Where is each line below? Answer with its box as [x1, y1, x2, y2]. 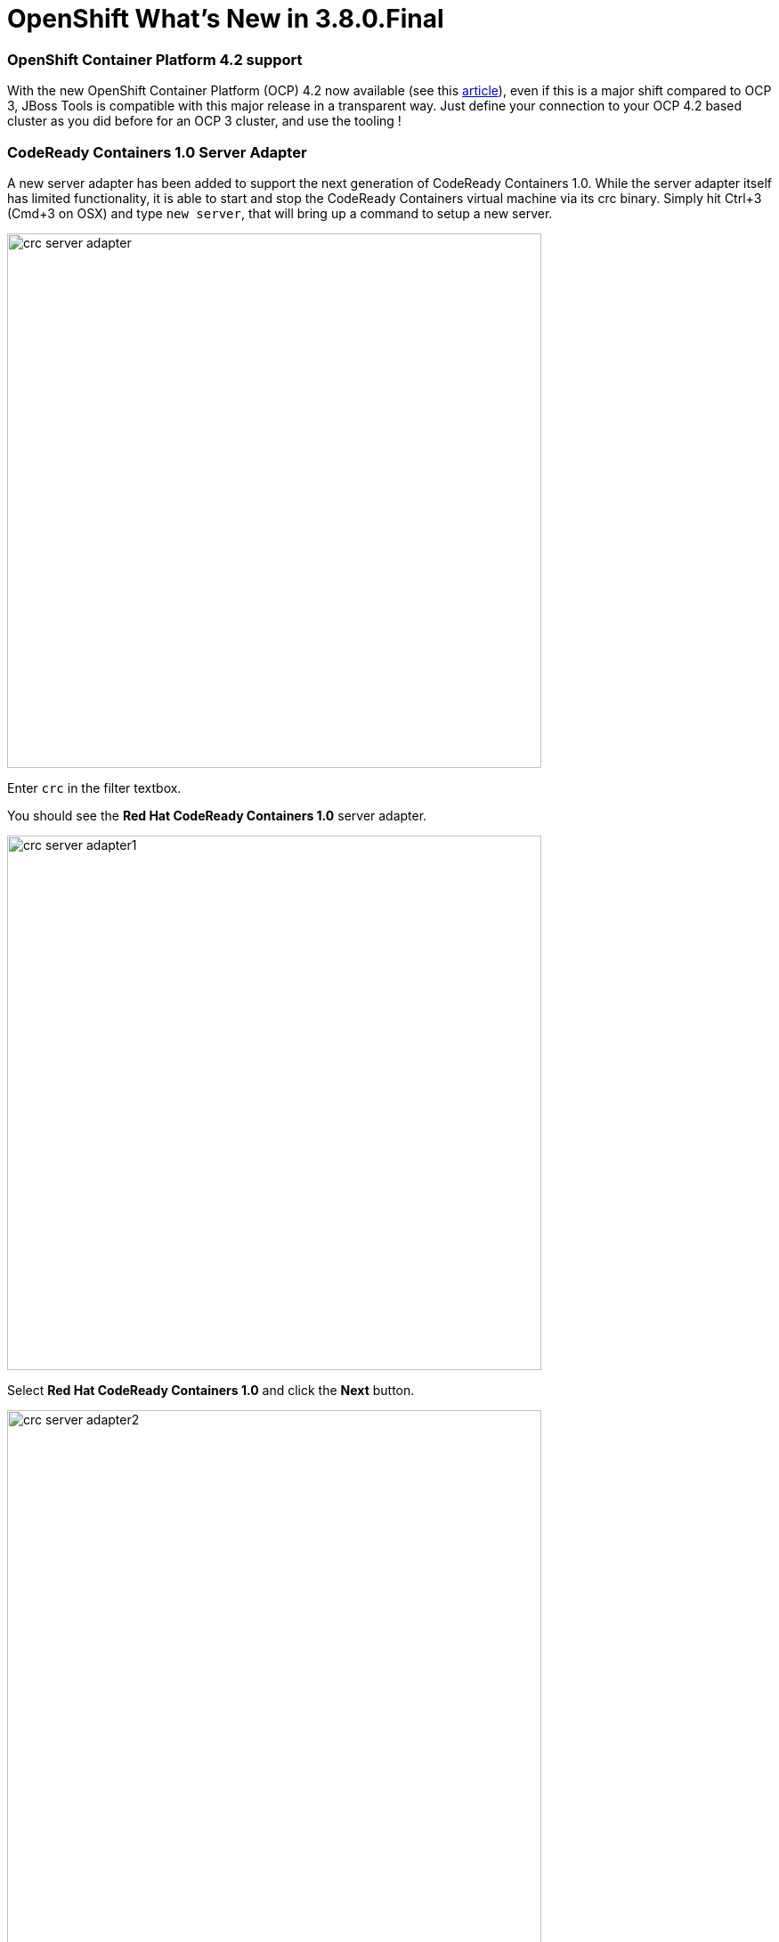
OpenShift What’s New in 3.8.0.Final [7, 4, 444, 34]
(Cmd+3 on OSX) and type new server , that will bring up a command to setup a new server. [7, 205, 553, 221]
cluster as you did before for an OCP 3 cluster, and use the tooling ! [7, 113, 402, 129]
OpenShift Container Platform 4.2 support [7, 50, 303, 69]
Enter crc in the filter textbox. [7, 779, 182, 796]
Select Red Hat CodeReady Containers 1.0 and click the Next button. [7, 1382, 415, 1398]
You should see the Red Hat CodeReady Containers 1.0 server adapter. [7, 807, 427, 823]
